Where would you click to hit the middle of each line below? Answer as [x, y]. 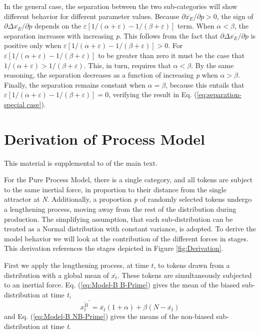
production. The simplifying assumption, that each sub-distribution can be [118, 219]
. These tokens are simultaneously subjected [184, 275]
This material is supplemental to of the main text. [81, 162]
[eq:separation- [219, 94]
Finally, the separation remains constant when [75, 84]
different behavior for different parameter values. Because [92, 16]
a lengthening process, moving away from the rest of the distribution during [120, 209]
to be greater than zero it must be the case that [171, 55]
